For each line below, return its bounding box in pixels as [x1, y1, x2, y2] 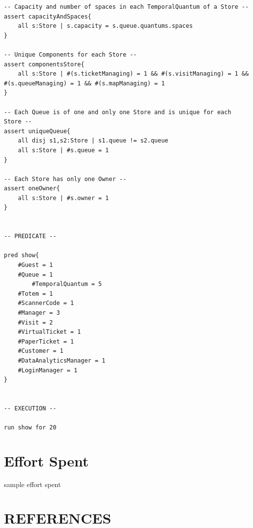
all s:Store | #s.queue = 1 [18, 146, 109, 154]
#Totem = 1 [18, 290, 53, 297]
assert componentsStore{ [4, 61, 84, 68]
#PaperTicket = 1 [18, 338, 74, 345]
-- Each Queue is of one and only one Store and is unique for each [4, 108, 232, 116]
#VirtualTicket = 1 [18, 328, 81, 336]
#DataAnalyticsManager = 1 [18, 357, 105, 364]
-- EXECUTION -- [4, 405, 57, 412]
